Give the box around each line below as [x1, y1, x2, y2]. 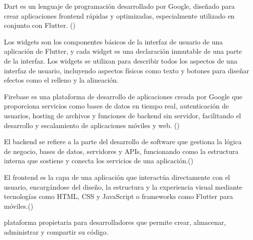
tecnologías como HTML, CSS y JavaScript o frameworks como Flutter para [4, 191, 233, 201]
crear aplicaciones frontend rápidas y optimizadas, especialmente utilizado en [4, 10, 235, 21]
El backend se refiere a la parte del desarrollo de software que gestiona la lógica [4, 136, 242, 147]
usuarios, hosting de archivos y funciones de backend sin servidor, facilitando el [4, 110, 241, 120]
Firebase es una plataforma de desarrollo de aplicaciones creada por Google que [4, 91, 243, 101]
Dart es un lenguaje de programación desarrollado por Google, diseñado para [4, 1, 235, 11]
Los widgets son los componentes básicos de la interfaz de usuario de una [4, 36, 223, 46]
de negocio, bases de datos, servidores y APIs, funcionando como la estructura [4, 146, 239, 156]
